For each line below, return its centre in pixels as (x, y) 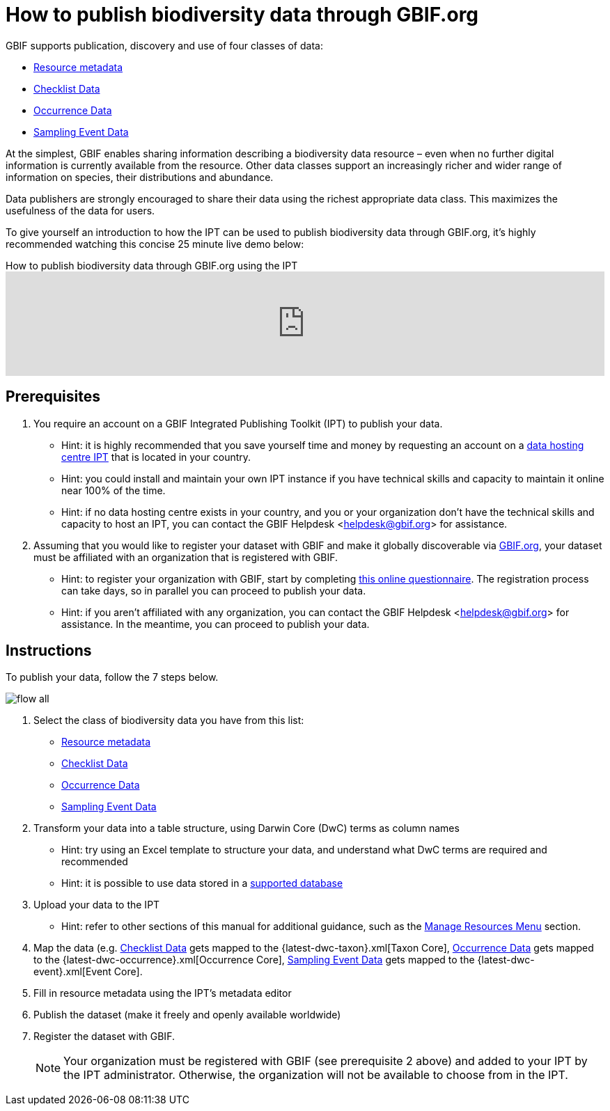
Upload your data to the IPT (97, 905)
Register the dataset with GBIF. (104, 1037)
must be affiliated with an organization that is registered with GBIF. (186, 557)
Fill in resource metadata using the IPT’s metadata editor (163, 993)
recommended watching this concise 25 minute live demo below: (155, 244)
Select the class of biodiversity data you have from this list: (169, 720)
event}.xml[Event (72, 972)
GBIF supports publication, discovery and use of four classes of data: (164, 45)
